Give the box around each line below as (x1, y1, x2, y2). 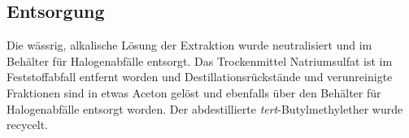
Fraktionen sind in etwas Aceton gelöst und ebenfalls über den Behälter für (7, 84, 381, 101)
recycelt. (7, 116, 48, 133)
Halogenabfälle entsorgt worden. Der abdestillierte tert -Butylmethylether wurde (7, 100, 403, 117)
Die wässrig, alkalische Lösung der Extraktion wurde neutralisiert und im (7, 37, 372, 54)
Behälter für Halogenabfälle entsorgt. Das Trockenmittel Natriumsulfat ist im (7, 52, 393, 69)
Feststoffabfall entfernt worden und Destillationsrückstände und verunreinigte (7, 68, 393, 85)
